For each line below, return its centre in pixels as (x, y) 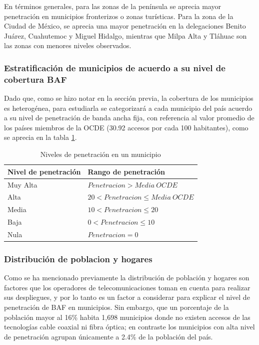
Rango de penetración (126, 171)
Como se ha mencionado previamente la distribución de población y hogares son (127, 278)
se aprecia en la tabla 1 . (40, 137)
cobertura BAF (35, 79)
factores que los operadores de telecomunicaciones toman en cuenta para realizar (127, 287)
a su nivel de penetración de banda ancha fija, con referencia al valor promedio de (129, 118)
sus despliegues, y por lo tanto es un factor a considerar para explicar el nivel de (127, 297)
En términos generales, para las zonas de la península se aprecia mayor (113, 6)
